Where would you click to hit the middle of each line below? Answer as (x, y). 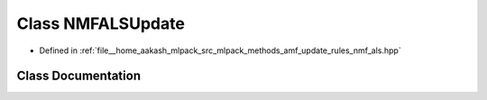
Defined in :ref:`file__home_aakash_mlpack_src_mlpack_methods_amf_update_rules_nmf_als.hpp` (220, 50)
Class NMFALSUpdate (101, 23)
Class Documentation (79, 76)
